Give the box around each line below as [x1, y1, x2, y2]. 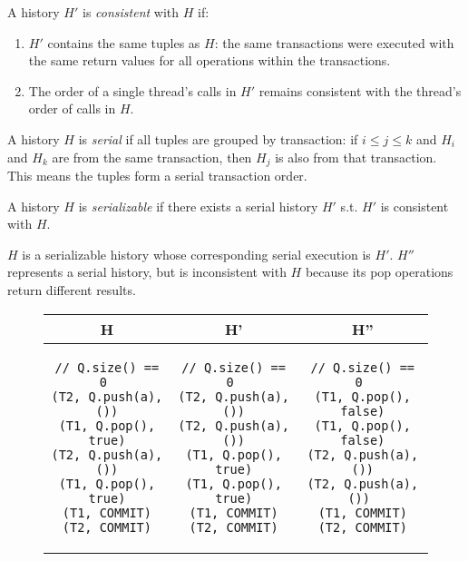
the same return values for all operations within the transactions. [28, 51, 391, 70]
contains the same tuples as [47, 33, 200, 52]
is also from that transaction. [275, 147, 437, 166]
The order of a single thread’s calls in [28, 81, 237, 100]
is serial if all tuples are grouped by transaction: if [78, 129, 358, 148]
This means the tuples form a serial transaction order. [7, 166, 307, 185]
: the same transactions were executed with [214, 33, 454, 52]
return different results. [7, 280, 136, 299]
